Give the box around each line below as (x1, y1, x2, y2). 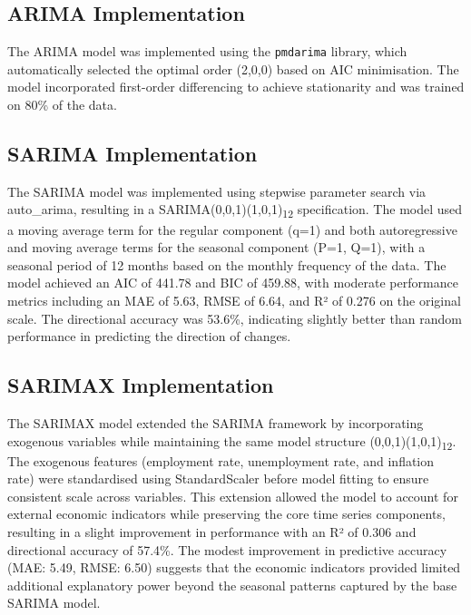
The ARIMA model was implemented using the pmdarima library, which (7, 42, 407, 61)
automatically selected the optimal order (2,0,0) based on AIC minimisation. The (7, 59, 459, 78)
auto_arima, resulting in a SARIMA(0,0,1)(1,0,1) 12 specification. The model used (7, 200, 463, 221)
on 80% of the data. (7, 95, 117, 114)
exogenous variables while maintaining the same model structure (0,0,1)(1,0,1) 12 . (7, 431, 456, 453)
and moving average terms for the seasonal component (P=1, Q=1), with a (7, 238, 426, 257)
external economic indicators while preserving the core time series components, (7, 504, 446, 523)
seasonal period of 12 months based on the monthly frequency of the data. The (7, 255, 446, 274)
